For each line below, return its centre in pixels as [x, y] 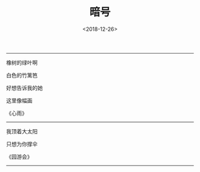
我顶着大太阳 [22, 131]
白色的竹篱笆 [22, 75]
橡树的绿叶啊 [22, 62]
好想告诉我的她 [24, 87]
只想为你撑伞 [22, 144]
